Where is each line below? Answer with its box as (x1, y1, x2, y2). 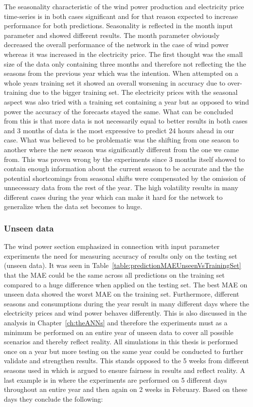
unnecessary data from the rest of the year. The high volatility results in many (4, 182, 238, 193)
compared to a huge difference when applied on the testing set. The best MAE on (4, 279, 248, 289)
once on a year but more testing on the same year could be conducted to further (4, 346, 243, 356)
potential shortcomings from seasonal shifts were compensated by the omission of (4, 173, 246, 183)
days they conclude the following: (4, 393, 103, 404)
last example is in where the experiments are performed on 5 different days (4, 374, 227, 385)
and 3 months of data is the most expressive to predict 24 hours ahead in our (4, 125, 235, 135)
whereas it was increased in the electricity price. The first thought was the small (4, 49, 243, 59)
